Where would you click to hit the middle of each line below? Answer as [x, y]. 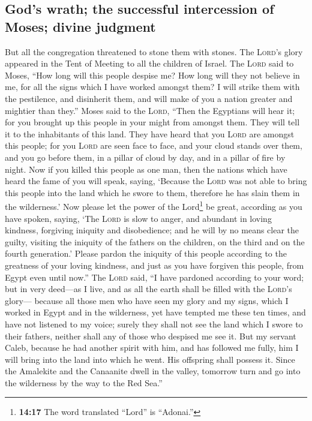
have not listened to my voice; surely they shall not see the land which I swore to [154, 324]
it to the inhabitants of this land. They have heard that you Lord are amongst [150, 133]
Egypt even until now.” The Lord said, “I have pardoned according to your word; [154, 277]
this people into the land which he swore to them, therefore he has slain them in [152, 192]
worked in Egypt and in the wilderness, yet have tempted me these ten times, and [155, 312]
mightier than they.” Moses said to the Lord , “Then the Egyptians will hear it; [150, 110]
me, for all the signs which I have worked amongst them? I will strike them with [152, 87]
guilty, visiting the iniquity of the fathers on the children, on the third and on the [155, 241]
